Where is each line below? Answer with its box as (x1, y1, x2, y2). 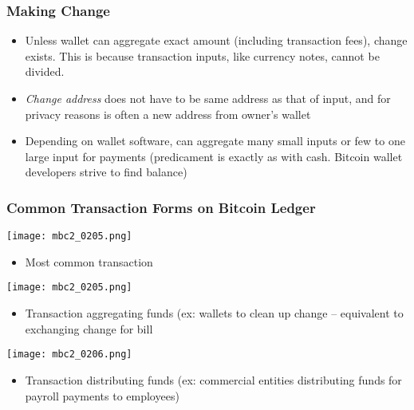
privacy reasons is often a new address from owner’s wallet (25, 105, 311, 122)
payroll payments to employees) (25, 387, 179, 404)
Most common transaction (25, 253, 153, 270)
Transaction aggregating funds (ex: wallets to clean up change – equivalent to (25, 305, 404, 321)
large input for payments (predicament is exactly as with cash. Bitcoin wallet (25, 148, 403, 164)
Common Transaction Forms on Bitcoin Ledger (6, 197, 316, 217)
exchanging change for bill (25, 320, 153, 337)
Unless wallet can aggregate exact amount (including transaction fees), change (25, 32, 408, 49)
